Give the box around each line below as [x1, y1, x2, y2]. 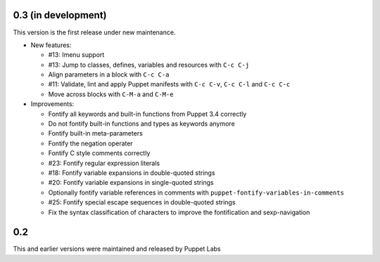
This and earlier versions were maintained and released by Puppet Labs [13, 244, 221, 253]
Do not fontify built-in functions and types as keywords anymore [48, 119, 235, 128]
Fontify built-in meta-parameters [48, 129, 144, 138]
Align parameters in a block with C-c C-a [48, 70, 170, 79]
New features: [30, 41, 72, 49]
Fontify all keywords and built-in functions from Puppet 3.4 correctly [48, 110, 247, 118]
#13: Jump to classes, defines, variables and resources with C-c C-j [48, 60, 250, 69]
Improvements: [30, 100, 75, 108]
